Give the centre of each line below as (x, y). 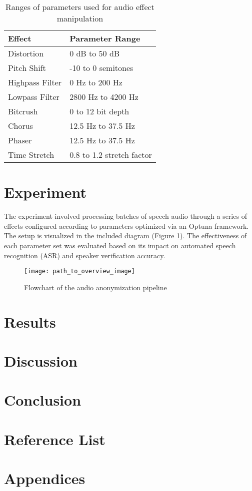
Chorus (20, 126)
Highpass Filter (35, 82)
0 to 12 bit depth (99, 111)
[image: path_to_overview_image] (79, 271)
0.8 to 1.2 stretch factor (111, 155)
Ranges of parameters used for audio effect (80, 7)
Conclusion (43, 400)
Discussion (41, 360)
